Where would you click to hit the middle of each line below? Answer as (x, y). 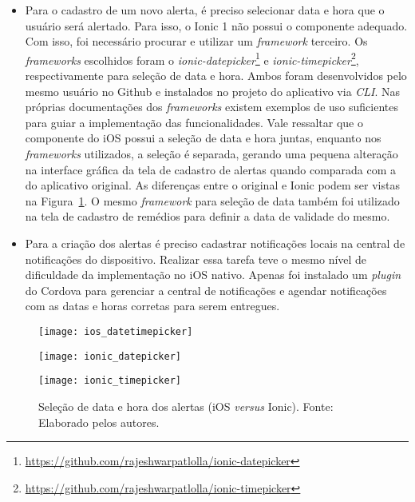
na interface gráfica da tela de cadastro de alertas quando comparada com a (211, 169)
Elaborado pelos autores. (99, 422)
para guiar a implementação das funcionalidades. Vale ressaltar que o (194, 122)
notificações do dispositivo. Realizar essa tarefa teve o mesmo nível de (196, 259)
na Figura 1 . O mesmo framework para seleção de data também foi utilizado (212, 200)
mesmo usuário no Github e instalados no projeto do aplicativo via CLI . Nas (213, 91)
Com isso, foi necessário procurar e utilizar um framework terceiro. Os (196, 41)
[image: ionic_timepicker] (110, 381)
